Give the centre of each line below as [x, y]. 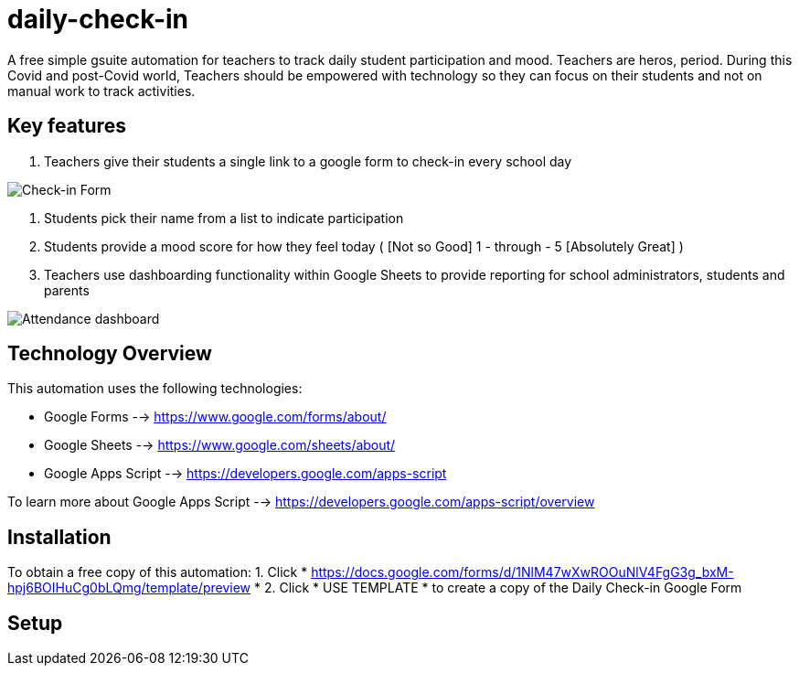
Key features [67, 126]
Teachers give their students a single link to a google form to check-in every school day [308, 161]
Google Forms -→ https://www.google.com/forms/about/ [215, 417]
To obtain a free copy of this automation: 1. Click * [158, 572]
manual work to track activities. [101, 91]
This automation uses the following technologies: [155, 389]
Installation [59, 537]
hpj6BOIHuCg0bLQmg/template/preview [129, 588]
